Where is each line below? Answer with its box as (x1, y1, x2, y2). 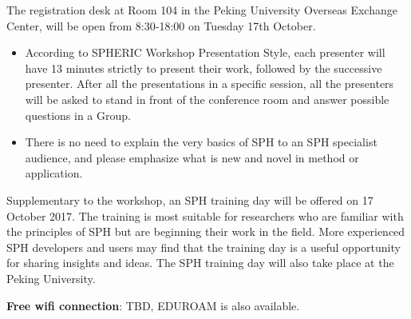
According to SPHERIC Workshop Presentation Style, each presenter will (25, 44, 385, 61)
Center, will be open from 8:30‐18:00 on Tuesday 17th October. (6, 17, 316, 34)
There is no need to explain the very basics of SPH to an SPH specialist (25, 134, 377, 150)
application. (25, 165, 83, 181)
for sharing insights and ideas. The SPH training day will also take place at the (6, 254, 394, 271)
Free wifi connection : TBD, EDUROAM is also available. (6, 297, 300, 313)
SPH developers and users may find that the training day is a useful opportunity (6, 238, 401, 255)
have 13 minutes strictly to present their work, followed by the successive (25, 59, 382, 76)
